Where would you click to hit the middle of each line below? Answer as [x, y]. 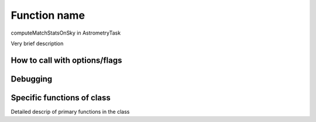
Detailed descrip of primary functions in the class [70, 111]
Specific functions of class [61, 98]
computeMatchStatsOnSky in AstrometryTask [66, 33]
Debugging [32, 79]
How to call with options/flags [66, 60]
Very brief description [37, 43]
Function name [48, 15]
